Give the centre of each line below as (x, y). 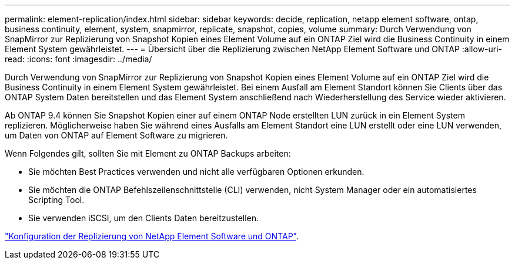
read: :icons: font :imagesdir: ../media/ (78, 59)
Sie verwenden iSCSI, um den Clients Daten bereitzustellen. (144, 218)
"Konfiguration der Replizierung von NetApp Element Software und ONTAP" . (152, 236)
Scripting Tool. (56, 200)
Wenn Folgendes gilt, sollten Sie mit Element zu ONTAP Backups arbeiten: (148, 153)
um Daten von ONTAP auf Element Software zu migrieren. (116, 135)
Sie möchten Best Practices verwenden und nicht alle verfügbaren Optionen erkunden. (196, 172)
